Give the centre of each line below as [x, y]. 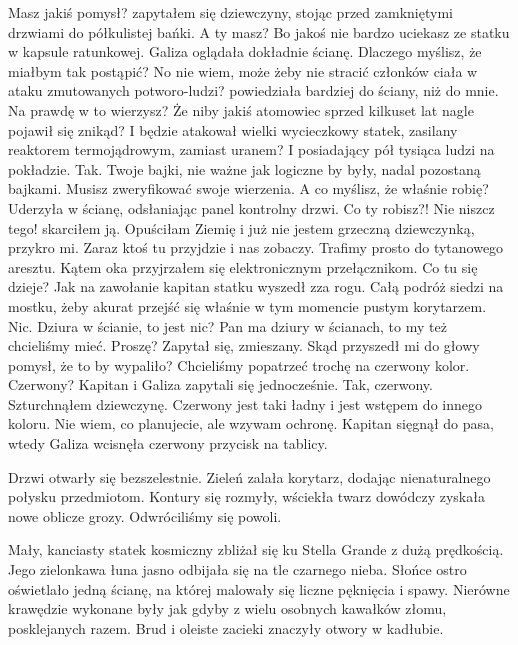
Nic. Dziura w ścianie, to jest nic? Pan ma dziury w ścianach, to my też [227, 325]
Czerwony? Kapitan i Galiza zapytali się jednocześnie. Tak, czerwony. [220, 384]
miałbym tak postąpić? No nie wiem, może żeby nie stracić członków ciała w [243, 70]
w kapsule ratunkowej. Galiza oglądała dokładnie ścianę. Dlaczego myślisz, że [245, 51]
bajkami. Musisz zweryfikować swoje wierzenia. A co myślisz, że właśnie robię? [248, 188]
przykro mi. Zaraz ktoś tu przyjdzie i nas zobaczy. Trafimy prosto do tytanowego [256, 247]
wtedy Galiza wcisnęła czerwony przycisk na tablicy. [168, 443]
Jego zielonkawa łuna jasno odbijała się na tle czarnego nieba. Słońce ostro [237, 569]
